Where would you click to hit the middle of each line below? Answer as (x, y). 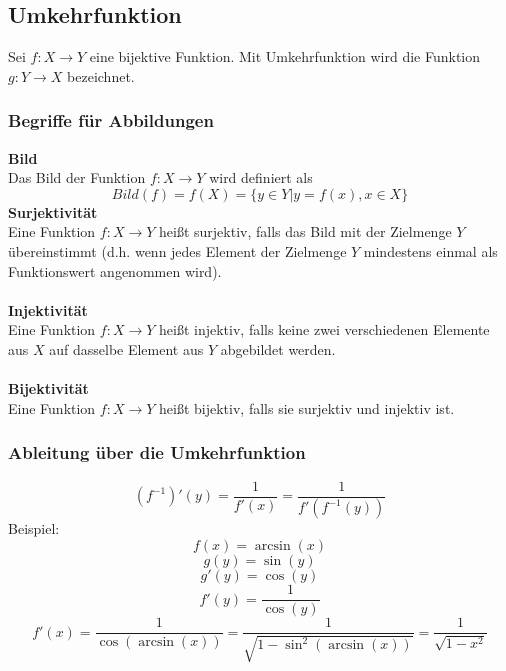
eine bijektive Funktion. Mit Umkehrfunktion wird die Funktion (285, 56)
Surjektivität (53, 211)
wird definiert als (261, 177)
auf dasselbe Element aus (126, 348)
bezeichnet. (101, 75)
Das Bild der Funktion (77, 177)
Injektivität (48, 309)
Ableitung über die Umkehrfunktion (157, 452)
